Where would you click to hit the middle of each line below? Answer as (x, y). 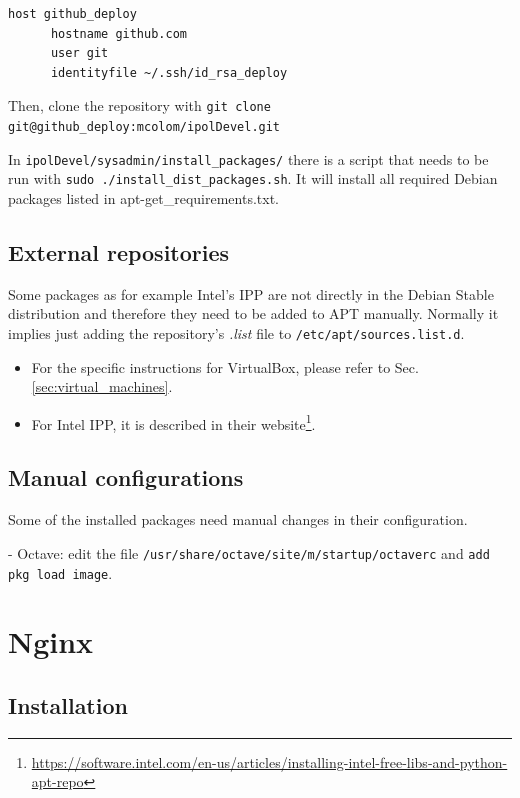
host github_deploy (72, 14)
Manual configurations (126, 477)
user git (79, 53)
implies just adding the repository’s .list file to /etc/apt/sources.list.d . (236, 332)
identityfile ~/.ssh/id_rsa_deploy (169, 72)
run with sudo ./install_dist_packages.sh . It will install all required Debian (253, 178)
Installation (68, 704)
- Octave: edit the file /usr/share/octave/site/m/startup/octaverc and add (249, 552)
